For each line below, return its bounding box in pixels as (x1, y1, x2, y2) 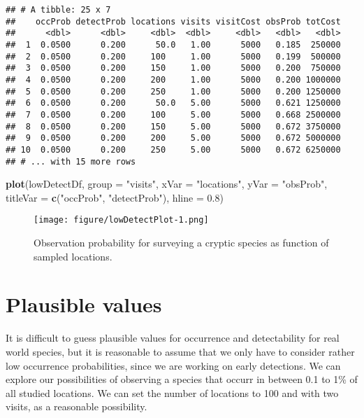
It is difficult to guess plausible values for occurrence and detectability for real (6, 330, 340, 345)
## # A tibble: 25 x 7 (6, 5, 111, 15)
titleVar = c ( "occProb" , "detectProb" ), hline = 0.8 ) (6, 190, 224, 204)
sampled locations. (34, 249, 112, 263)
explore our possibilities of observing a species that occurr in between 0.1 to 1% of (6, 372, 358, 386)
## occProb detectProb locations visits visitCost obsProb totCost (6, 16, 341, 27)
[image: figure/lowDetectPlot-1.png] (34, 215, 209, 225)
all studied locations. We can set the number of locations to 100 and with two (6, 385, 339, 400)
